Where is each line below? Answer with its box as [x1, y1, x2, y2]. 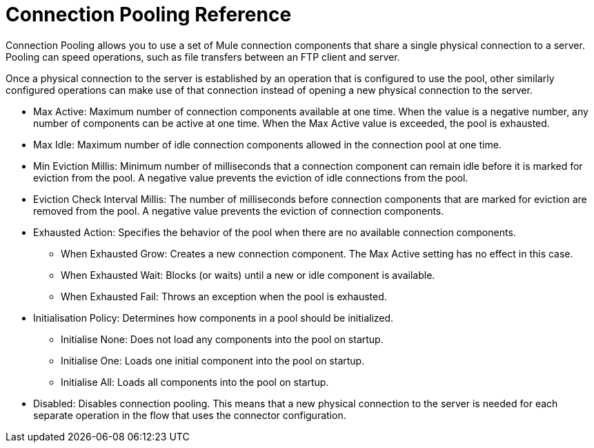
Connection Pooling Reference [6, 3, 292, 26]
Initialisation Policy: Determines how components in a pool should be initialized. [33, 311, 394, 324]
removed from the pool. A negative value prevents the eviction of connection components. [33, 204, 444, 217]
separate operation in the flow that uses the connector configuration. [33, 409, 346, 421]
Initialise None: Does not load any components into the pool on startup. [61, 333, 384, 345]
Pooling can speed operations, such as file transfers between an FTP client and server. [6, 50, 400, 63]
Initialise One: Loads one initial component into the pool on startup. [61, 354, 365, 367]
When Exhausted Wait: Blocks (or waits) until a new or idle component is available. [61, 269, 435, 281]
